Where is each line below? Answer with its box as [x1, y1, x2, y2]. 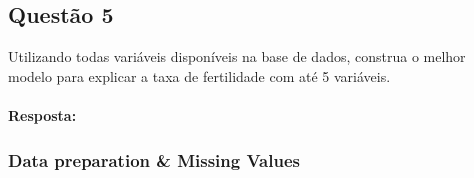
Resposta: [8, 104, 77, 125]
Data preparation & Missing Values [8, 147, 300, 172]
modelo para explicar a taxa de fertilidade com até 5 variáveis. [8, 65, 391, 86]
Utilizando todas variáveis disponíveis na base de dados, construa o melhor [8, 46, 466, 67]
